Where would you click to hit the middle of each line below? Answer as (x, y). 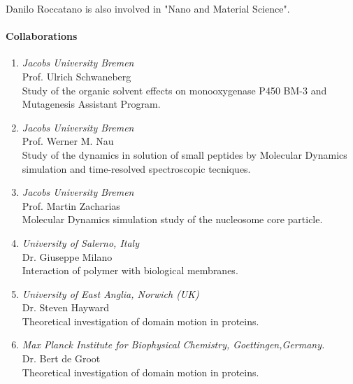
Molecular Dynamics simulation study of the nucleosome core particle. (172, 219)
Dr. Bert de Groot (61, 358)
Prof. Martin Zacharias (71, 205)
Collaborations (42, 36)
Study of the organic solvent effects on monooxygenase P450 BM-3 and (174, 90)
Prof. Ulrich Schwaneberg (77, 76)
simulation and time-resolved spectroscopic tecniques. (136, 168)
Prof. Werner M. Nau (68, 141)
